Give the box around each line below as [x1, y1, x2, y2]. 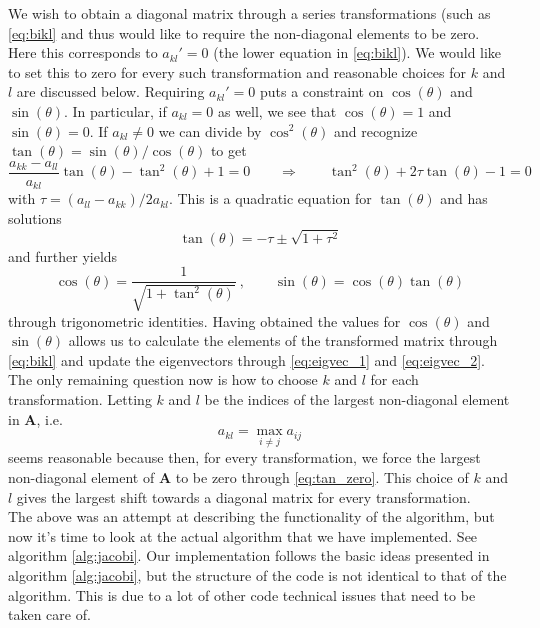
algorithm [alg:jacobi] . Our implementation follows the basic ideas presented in [8, 545, 490, 566]
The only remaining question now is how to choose [8, 369, 318, 390]
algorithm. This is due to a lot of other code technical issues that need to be [8, 584, 476, 605]
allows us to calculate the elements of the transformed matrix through [68, 330, 498, 351]
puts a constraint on [259, 81, 384, 102]
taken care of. [8, 604, 91, 625]
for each [370, 369, 419, 390]
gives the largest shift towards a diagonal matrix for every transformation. [16, 486, 471, 507]
